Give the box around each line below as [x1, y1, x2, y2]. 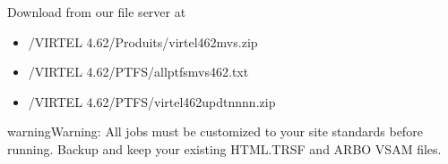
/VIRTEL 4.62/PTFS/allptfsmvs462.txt [28, 62, 249, 81]
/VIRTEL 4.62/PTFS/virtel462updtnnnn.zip [28, 92, 276, 111]
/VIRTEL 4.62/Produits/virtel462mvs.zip [28, 32, 258, 51]
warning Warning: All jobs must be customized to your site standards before [7, 122, 423, 141]
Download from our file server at [7, 3, 186, 20]
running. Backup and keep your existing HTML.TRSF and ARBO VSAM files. [7, 139, 442, 158]
